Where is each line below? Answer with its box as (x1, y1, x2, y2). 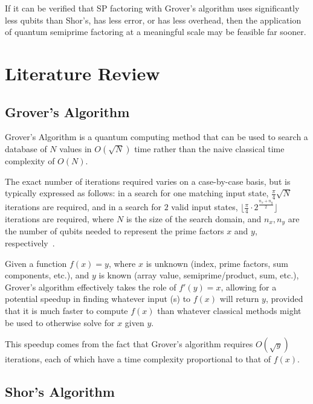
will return (219, 292, 259, 305)
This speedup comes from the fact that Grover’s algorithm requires (5, 338, 253, 350)
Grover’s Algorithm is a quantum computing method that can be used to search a (5, 130, 308, 143)
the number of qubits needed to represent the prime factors (5, 225, 224, 237)
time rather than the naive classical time (134, 142, 285, 155)
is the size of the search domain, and (126, 213, 262, 225)
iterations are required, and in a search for (5, 200, 162, 213)
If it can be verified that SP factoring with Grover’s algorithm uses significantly (5, 2, 300, 14)
